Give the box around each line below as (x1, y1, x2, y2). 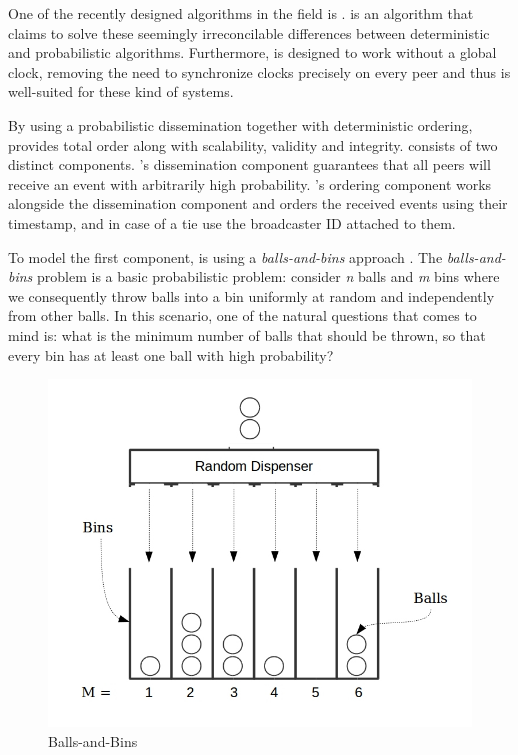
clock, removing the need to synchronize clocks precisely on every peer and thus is (8, 61, 511, 82)
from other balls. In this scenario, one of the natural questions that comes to (8, 305, 477, 326)
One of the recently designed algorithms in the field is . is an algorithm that (8, 3, 474, 23)
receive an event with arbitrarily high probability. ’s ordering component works (8, 173, 492, 194)
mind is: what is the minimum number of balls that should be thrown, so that (8, 324, 486, 345)
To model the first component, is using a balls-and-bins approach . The (8, 246, 443, 267)
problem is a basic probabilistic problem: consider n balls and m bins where (37, 266, 500, 287)
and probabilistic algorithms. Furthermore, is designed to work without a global (8, 42, 497, 63)
